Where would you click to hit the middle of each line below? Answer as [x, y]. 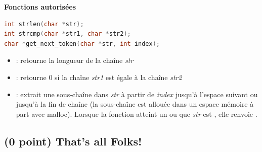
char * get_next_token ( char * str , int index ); [82, 44]
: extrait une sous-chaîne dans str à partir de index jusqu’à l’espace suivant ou [137, 94]
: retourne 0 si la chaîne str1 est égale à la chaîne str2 [99, 77]
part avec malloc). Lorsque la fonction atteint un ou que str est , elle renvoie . [137, 113]
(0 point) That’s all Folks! [73, 141]
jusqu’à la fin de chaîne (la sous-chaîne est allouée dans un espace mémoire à [135, 104]
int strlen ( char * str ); [44, 24]
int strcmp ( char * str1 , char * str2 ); [68, 34]
